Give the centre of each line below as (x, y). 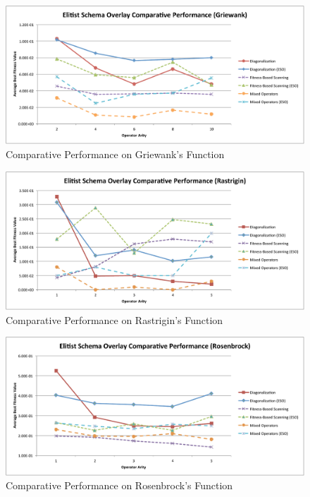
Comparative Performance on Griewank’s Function (115, 154)
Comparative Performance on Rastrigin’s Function (114, 319)
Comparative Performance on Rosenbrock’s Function (119, 485)
